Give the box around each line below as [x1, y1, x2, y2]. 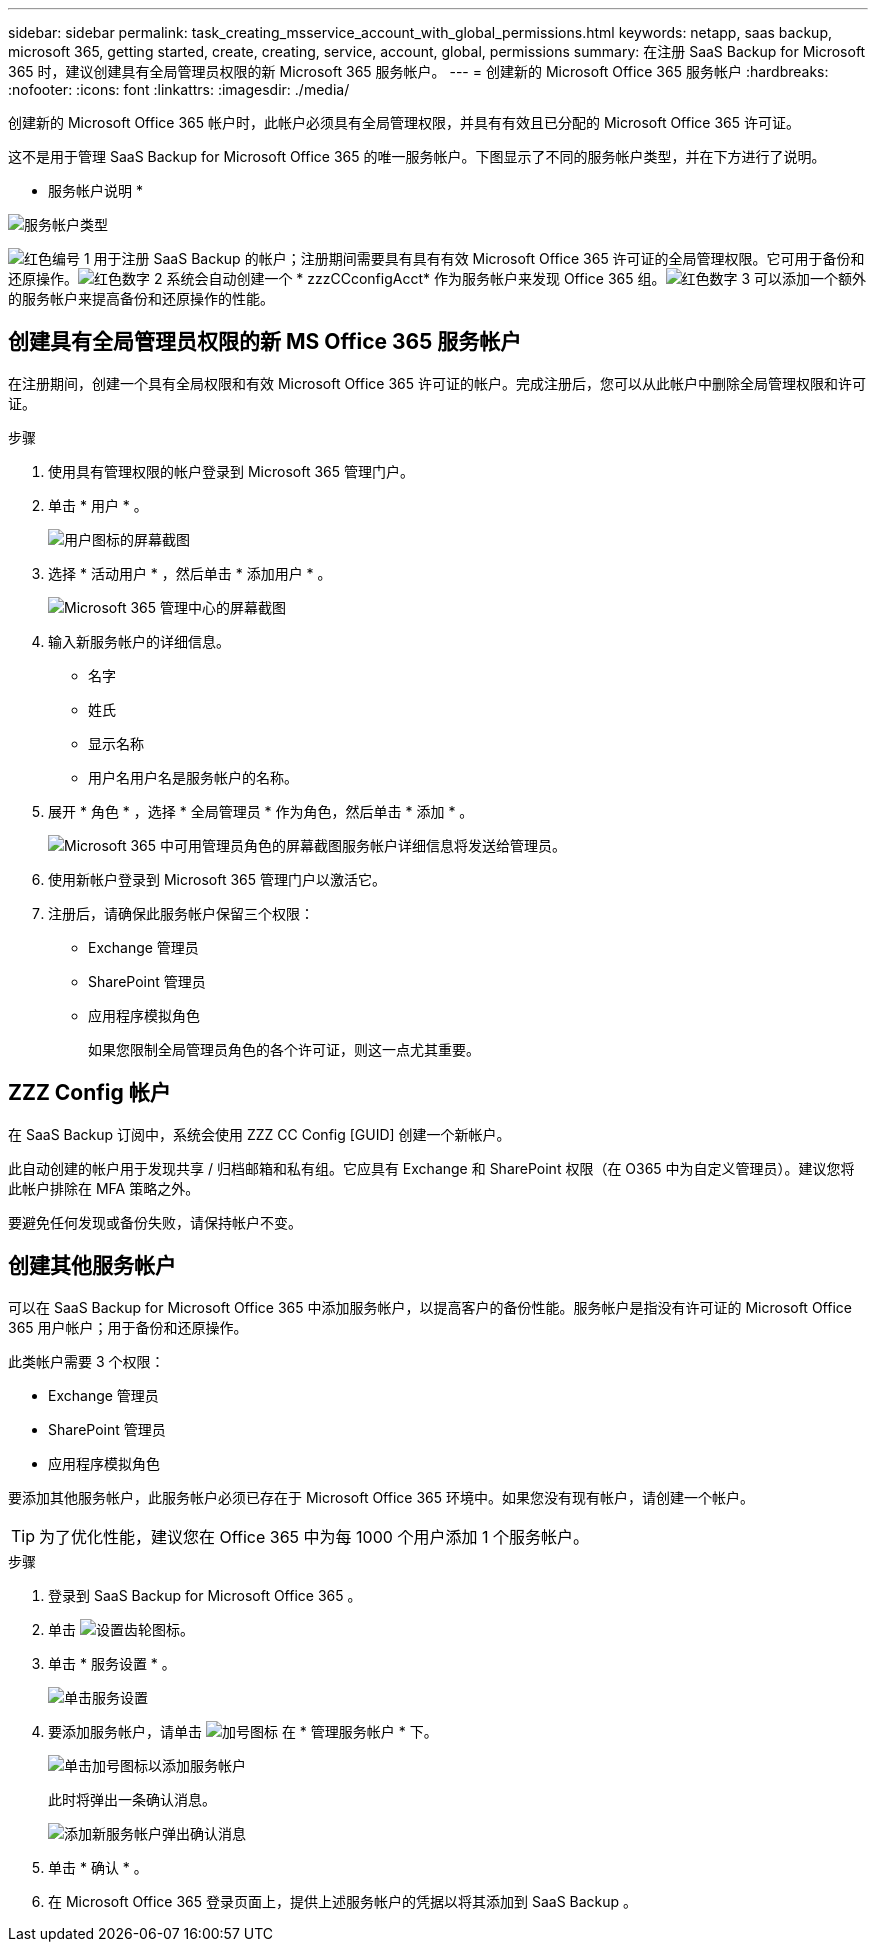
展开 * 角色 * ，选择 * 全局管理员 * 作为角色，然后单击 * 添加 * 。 [48, 802, 474, 820]
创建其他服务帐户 [8, 1253, 176, 1279]
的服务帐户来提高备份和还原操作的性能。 [8, 290, 274, 307]
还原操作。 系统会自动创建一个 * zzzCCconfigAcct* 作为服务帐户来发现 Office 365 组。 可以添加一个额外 [8, 270, 867, 287]
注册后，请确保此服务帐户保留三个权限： [48, 904, 314, 922]
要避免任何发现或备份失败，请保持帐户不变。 [8, 1213, 302, 1231]
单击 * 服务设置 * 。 [48, 1654, 176, 1672]
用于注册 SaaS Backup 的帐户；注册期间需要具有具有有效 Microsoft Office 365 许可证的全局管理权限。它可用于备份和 [93, 250, 865, 267]
